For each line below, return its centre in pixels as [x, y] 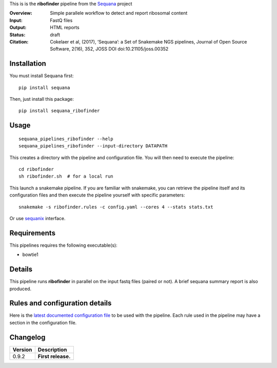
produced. [21, 289]
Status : [17, 35]
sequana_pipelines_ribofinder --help [66, 139]
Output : [18, 28]
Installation [28, 64]
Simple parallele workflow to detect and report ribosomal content [119, 13]
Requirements [33, 233]
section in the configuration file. [43, 322]
